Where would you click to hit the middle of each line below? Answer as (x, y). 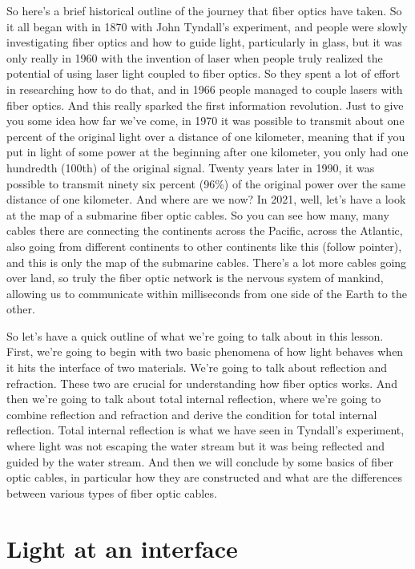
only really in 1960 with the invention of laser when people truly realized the (195, 57)
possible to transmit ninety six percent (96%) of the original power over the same (206, 183)
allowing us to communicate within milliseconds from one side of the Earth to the (207, 293)
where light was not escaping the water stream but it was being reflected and (196, 446)
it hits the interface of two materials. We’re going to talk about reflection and (197, 367)
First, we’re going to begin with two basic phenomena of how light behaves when (205, 351)
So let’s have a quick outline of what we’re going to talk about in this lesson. (195, 335)
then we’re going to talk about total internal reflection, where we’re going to (194, 399)
